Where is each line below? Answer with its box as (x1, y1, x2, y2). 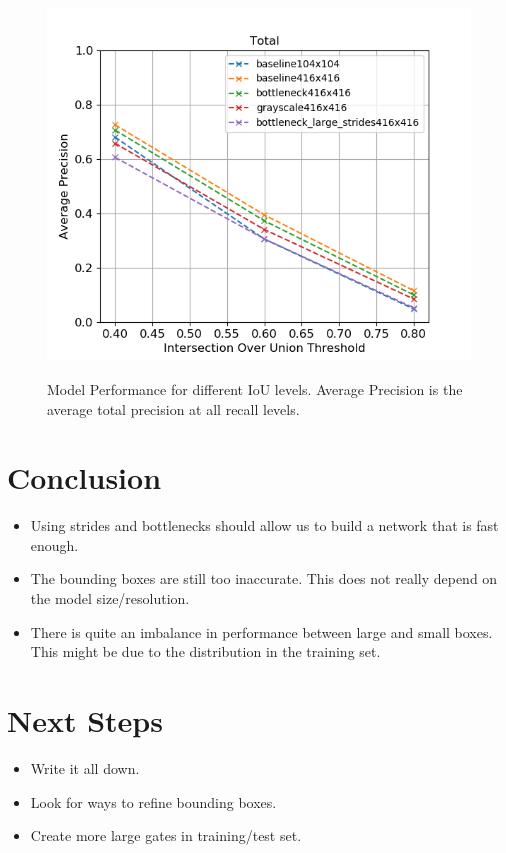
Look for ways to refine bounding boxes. (30, 791, 277, 812)
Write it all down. (30, 757, 140, 778)
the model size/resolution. (30, 588, 190, 609)
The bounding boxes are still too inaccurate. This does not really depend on (30, 568, 498, 589)
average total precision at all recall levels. (47, 398, 300, 419)
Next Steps (7, 699, 163, 740)
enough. (30, 534, 79, 555)
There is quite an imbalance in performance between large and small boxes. (30, 621, 493, 642)
